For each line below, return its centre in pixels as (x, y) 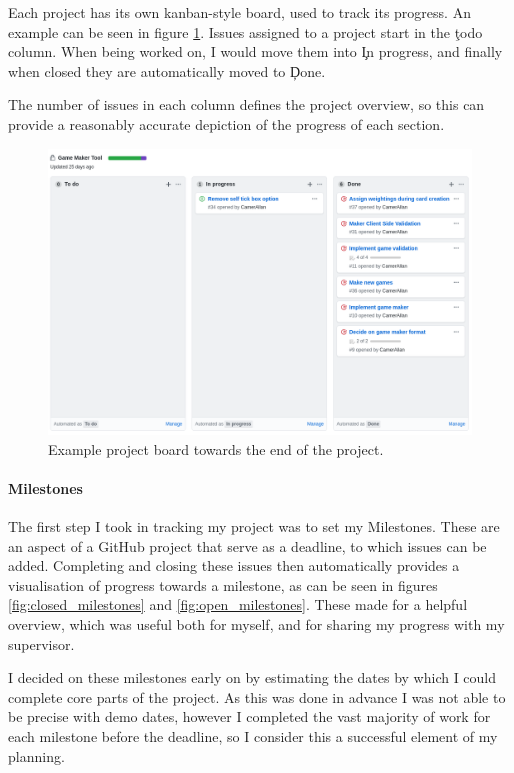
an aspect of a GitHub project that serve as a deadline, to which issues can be (247, 545)
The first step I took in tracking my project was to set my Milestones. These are (254, 526)
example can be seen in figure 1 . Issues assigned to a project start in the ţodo (245, 31)
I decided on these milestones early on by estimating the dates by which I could (252, 677)
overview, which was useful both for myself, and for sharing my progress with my (256, 624)
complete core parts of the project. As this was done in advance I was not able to (257, 696)
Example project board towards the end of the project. (216, 448)
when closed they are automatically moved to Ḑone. (167, 70)
